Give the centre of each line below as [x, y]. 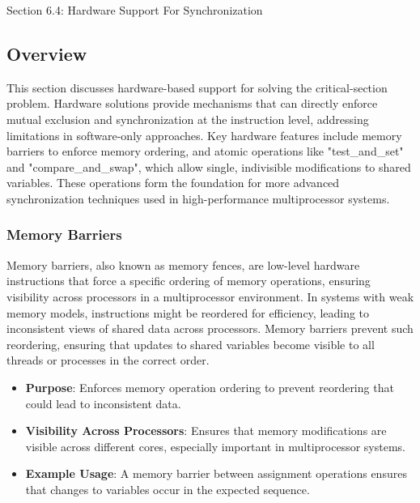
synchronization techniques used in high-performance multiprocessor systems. [198, 198]
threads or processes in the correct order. [108, 360]
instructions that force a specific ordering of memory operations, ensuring [189, 281]
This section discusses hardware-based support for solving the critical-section [197, 87]
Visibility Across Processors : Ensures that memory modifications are [206, 431]
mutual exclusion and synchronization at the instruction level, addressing [188, 119]
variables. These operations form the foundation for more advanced [173, 183]
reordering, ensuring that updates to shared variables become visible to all [191, 344]
